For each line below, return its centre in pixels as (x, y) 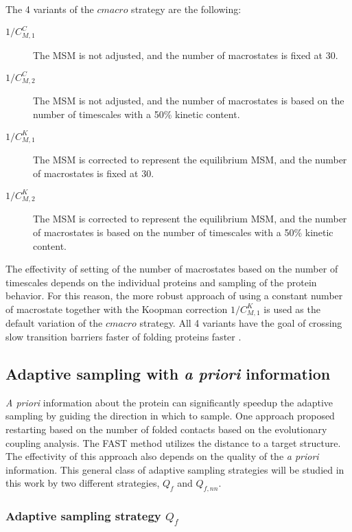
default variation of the (54, 323)
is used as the (292, 309)
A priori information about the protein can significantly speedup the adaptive (169, 402)
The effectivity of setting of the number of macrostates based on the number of (172, 269)
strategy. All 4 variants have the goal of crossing (241, 323)
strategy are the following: (186, 9)
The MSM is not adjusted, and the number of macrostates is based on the (189, 101)
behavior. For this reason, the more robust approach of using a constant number (174, 296)
